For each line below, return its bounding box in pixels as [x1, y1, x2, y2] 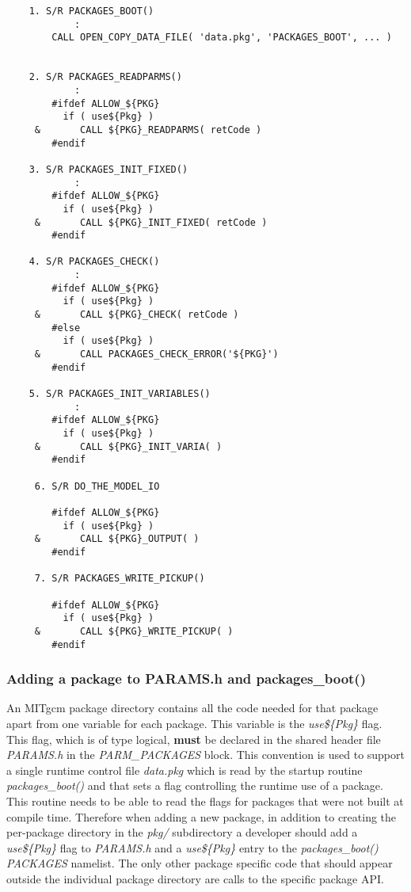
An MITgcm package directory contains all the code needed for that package [6, 699, 379, 716]
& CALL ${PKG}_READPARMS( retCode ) [34, 124, 262, 135]
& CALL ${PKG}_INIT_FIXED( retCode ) [34, 216, 268, 228]
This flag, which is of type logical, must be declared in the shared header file [6, 730, 381, 747]
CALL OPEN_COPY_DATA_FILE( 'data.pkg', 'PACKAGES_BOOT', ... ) [51, 32, 392, 44]
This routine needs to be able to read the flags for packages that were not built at [6, 792, 404, 809]
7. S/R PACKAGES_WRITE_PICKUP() [34, 573, 205, 585]
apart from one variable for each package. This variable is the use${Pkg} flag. [6, 715, 382, 731]
